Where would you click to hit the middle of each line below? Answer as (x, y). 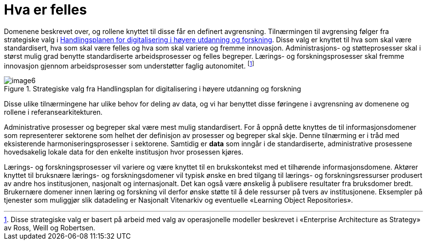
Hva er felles (46, 10)
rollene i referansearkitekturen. (53, 112)
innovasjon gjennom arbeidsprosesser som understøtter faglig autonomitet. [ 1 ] (129, 65)
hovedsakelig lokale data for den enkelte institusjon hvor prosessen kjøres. (124, 152)
